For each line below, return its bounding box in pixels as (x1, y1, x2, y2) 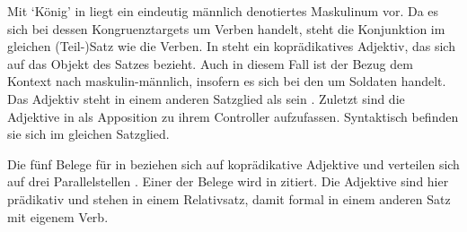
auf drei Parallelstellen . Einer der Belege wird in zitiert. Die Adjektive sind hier (7, 172, 449, 191)
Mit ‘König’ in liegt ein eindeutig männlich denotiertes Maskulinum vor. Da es (7, 2, 439, 20)
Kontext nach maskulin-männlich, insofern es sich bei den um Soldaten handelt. (7, 72, 446, 90)
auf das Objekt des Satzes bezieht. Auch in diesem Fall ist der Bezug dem (7, 54, 413, 73)
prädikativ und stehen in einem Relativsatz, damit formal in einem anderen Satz (7, 189, 451, 208)
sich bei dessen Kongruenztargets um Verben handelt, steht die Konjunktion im (7, 19, 445, 38)
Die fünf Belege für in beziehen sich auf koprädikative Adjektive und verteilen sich (7, 154, 460, 173)
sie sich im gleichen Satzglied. (7, 125, 170, 143)
